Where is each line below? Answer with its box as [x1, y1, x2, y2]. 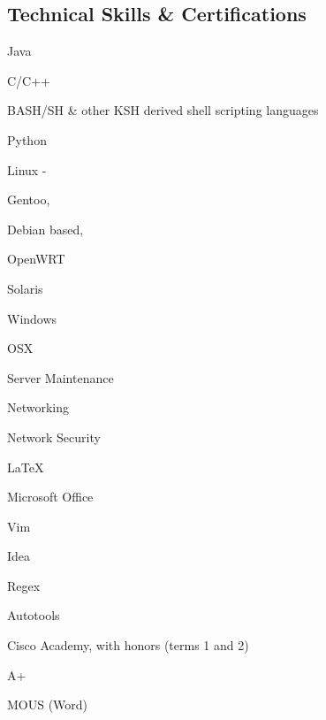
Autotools [7, 606, 60, 624]
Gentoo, [7, 190, 50, 209]
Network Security [7, 427, 101, 446]
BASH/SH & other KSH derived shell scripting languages [7, 101, 319, 119]
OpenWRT [7, 249, 65, 268]
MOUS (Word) [7, 695, 88, 714]
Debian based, [7, 219, 84, 238]
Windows [7, 309, 57, 327]
